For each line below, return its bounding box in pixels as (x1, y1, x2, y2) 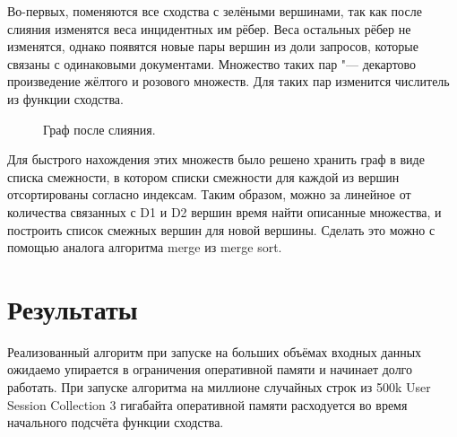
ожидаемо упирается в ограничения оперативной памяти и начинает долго (7, 360, 413, 379)
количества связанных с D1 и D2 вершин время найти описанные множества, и (7, 202, 442, 221)
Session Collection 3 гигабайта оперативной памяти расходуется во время (7, 395, 408, 414)
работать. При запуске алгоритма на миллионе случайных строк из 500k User (7, 378, 431, 397)
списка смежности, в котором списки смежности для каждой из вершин (7, 167, 400, 186)
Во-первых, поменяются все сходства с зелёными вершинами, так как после (7, 2, 422, 20)
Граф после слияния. (43, 119, 156, 138)
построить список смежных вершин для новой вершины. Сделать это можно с (7, 220, 435, 239)
